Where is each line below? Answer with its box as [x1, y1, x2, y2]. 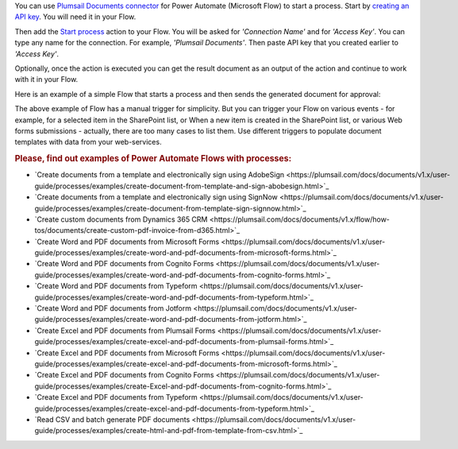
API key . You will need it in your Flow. [14, 12, 137, 21]
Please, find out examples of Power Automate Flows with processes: [14, 153, 292, 165]
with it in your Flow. [14, 75, 79, 84]
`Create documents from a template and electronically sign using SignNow [34, 192, 278, 202]
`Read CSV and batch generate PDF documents [34, 414, 191, 424]
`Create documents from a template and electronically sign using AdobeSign [34, 170, 285, 180]
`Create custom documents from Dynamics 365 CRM [34, 215, 208, 224]
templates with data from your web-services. [14, 137, 162, 147]
